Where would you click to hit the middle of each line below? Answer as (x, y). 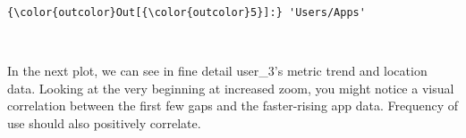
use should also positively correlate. (104, 123)
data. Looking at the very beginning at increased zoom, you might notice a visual (231, 88)
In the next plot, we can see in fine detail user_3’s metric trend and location (217, 71)
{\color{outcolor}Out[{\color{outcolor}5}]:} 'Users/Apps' (186, 12)
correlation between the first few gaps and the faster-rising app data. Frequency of (233, 106)
